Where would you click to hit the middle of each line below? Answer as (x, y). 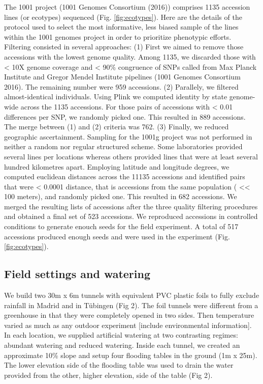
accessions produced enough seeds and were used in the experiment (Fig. (117, 236)
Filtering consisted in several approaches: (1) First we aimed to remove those (124, 47)
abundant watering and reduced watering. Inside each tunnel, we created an (122, 345)
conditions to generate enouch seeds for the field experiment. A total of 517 (121, 226)
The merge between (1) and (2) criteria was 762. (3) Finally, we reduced (117, 127)
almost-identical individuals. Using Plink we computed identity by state (116, 97)
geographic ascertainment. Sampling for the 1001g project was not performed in (128, 136)
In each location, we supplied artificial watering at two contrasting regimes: (121, 335)
